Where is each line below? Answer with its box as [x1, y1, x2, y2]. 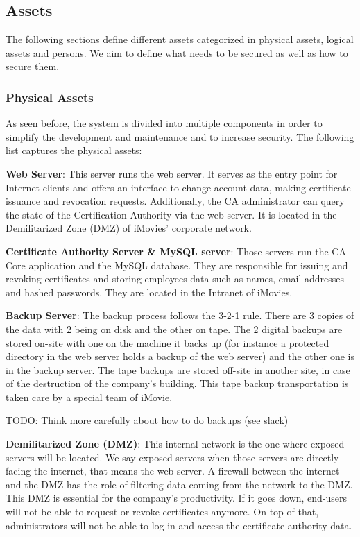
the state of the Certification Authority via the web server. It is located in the [6, 207, 337, 221]
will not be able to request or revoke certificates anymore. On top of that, [6, 504, 319, 519]
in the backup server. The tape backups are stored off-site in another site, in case [6, 362, 350, 377]
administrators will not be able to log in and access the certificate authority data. [6, 518, 352, 532]
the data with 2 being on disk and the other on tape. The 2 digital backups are [6, 321, 343, 336]
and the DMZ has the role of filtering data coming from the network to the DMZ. [6, 477, 353, 491]
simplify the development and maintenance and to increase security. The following [6, 129, 354, 144]
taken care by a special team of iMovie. [6, 389, 173, 404]
